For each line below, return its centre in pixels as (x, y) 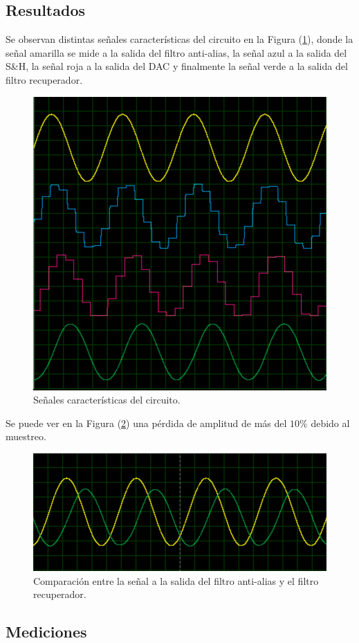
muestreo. (26, 436)
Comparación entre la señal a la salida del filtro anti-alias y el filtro (176, 580)
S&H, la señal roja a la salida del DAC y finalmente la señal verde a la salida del (177, 66)
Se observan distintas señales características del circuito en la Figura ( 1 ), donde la (179, 39)
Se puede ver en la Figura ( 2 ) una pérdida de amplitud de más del (146, 423)
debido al (330, 423)
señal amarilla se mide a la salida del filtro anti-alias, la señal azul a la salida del (176, 52)
